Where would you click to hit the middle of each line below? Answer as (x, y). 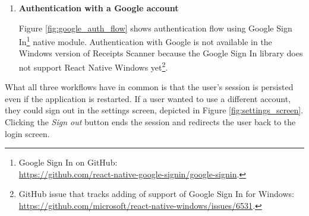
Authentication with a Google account (99, 8)
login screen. (27, 133)
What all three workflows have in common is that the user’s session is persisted (149, 87)
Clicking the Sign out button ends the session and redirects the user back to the (150, 122)
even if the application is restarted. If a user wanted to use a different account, (148, 98)
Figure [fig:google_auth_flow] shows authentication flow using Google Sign (155, 28)
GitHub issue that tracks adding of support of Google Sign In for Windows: (156, 194)
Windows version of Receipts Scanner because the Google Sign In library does (161, 53)
